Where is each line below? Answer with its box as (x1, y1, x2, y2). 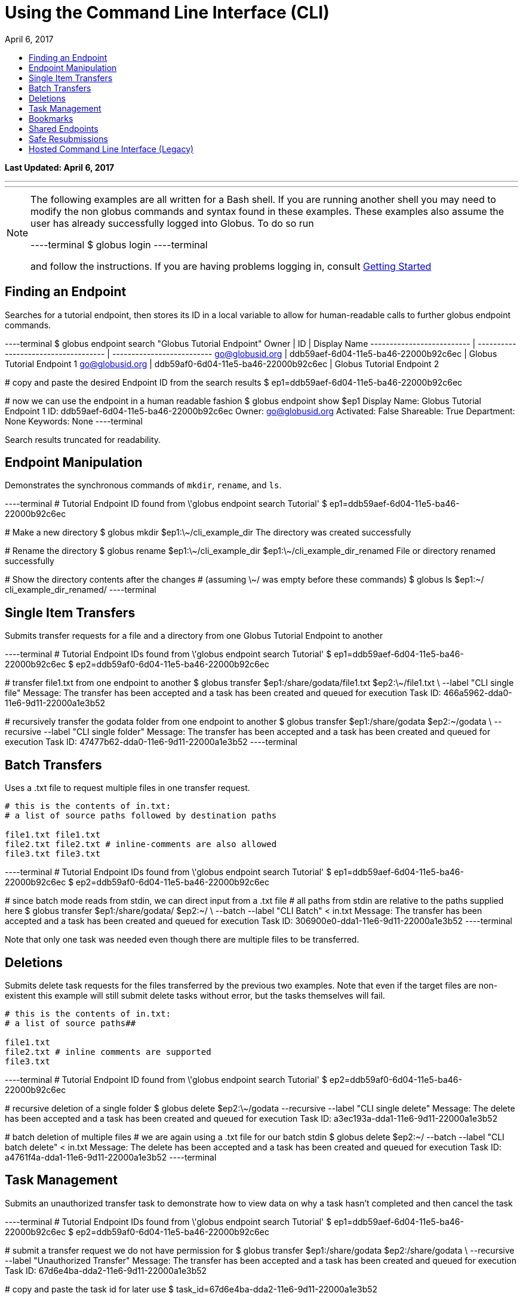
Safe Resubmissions (29, 133, 108, 144)
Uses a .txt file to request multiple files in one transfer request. (5, 783, 250, 793)
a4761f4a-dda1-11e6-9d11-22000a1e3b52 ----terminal (5, 1152, 217, 1162)
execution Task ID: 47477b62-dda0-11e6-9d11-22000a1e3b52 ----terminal (5, 737, 297, 747)
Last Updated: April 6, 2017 (5, 162, 115, 173)
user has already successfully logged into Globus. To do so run (30, 217, 314, 229)
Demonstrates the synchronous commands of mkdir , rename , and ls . (5, 480, 282, 491)
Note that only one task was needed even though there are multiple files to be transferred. (5, 934, 359, 945)
